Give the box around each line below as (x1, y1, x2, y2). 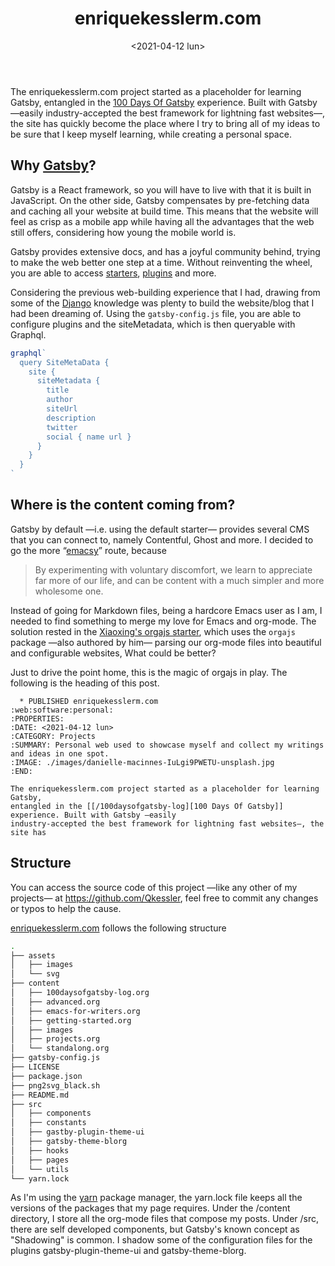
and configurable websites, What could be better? (10, 647, 217, 659)
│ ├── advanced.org (10, 997, 101, 1007)
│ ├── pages (10, 1155, 70, 1165)
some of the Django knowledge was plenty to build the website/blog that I (10, 297, 315, 309)
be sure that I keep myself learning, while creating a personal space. (10, 128, 292, 140)
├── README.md (10, 1090, 70, 1100)
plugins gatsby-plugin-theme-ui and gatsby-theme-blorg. (10, 1245, 247, 1257)
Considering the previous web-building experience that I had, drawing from (10, 286, 321, 298)
